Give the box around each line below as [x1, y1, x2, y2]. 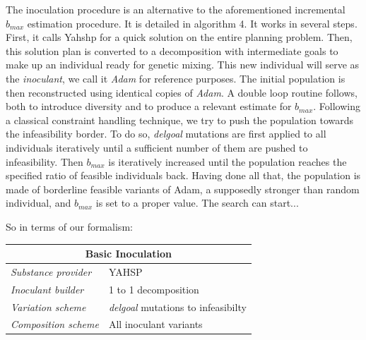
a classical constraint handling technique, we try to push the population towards [6, 112, 354, 127]
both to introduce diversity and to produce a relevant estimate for [6, 99, 292, 114]
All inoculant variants [108, 317, 203, 332]
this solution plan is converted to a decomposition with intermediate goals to [6, 43, 338, 58]
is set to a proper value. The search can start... [95, 195, 299, 210]
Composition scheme [11, 317, 99, 332]
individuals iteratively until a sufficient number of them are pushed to [6, 140, 308, 154]
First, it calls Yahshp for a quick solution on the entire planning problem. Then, [6, 30, 353, 44]
